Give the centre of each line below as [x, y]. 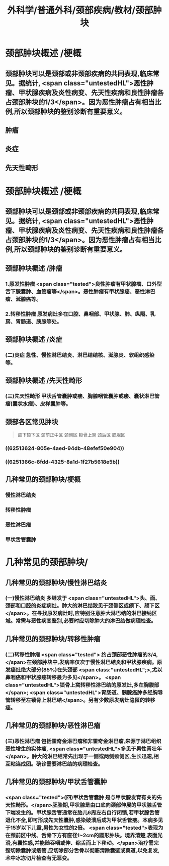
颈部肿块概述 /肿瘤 [34, 268]
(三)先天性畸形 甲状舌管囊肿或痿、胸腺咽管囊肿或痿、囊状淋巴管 [82, 396]
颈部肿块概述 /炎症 [34, 339]
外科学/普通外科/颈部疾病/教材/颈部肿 [84, 10]
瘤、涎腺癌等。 [23, 299]
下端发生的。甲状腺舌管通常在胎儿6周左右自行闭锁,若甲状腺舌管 [82, 813]
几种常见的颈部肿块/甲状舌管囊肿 [56, 782]
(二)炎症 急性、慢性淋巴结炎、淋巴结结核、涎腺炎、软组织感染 [80, 355]
